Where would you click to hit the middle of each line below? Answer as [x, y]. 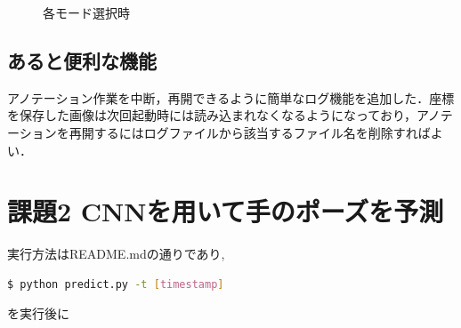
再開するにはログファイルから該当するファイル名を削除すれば [250, 132]
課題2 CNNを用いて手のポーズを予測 [226, 211]
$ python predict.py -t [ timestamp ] [116, 284]
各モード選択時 [86, 12]
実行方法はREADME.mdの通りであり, [116, 254]
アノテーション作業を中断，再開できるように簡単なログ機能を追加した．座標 [231, 97]
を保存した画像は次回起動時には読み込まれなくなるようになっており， [212, 115]
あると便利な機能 [82, 60]
